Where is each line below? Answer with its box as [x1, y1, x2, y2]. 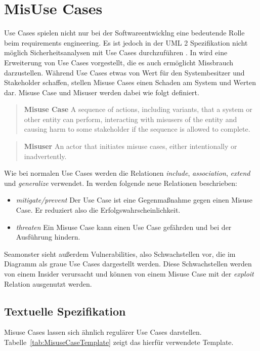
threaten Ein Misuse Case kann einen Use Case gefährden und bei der [16, 221, 232, 232]
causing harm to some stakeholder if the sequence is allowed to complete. [24, 124, 250, 134]
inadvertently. [24, 150, 67, 161]
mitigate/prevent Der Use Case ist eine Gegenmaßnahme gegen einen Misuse [16, 194, 253, 205]
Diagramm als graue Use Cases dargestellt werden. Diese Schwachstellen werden [4, 258, 252, 269]
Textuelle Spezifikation [4, 303, 126, 319]
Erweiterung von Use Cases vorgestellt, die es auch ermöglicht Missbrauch [4, 57, 234, 67]
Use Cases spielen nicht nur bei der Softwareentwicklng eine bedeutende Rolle [4, 27, 245, 38]
